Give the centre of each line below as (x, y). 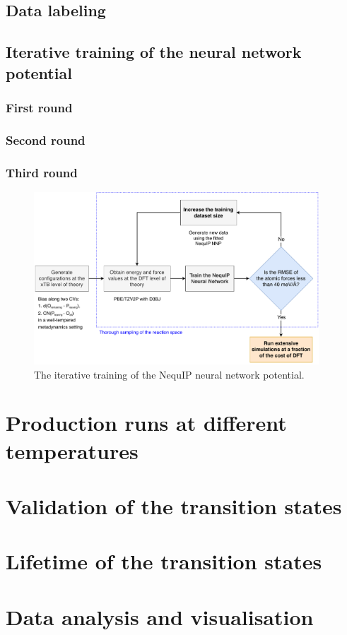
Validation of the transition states (174, 505)
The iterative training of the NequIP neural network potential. (169, 374)
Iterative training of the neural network (154, 52)
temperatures (72, 450)
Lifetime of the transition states (164, 561)
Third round (42, 172)
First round (39, 107)
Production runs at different (146, 423)
